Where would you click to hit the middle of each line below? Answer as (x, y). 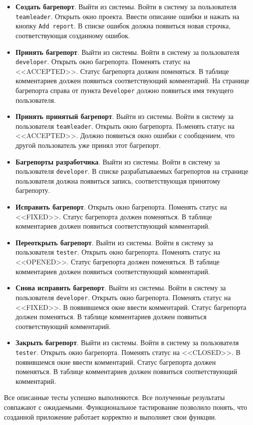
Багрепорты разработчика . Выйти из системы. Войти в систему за (118, 161)
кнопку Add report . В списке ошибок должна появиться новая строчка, (123, 26)
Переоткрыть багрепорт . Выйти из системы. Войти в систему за (114, 242)
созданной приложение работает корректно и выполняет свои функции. (110, 416)
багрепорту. (33, 190)
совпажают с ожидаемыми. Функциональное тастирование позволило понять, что (126, 407)
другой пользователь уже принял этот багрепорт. (88, 145)
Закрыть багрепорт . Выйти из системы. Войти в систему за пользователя (127, 342)
